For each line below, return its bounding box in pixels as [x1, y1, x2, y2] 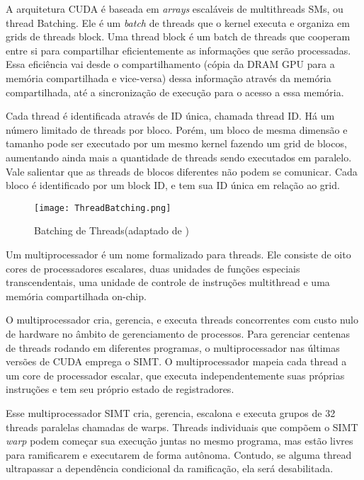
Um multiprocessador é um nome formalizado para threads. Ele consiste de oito [6, 246, 351, 261]
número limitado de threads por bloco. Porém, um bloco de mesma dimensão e [6, 122, 348, 137]
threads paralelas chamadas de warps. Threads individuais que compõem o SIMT [6, 419, 358, 434]
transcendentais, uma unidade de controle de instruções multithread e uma [6, 275, 330, 290]
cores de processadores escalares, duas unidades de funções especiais [6, 261, 300, 275]
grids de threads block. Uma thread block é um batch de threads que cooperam [6, 29, 351, 44]
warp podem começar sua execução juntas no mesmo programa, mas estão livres [6, 433, 353, 448]
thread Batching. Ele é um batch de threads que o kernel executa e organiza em [6, 15, 350, 30]
